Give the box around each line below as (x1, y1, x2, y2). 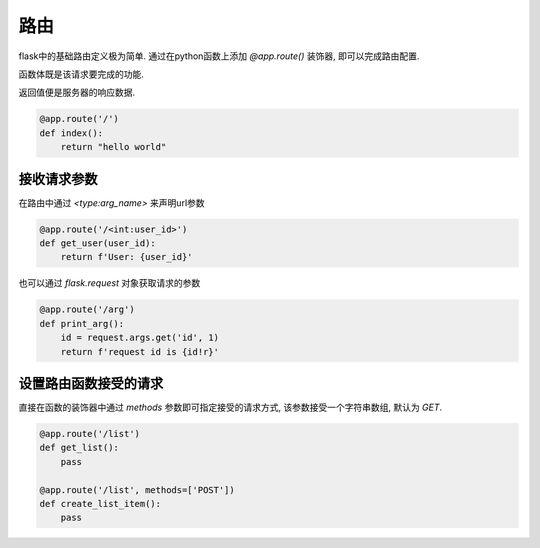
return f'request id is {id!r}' (60, 346, 220, 357)
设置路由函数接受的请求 (18, 375, 164, 392)
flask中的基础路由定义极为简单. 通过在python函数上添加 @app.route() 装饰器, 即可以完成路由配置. (18, 50, 420, 62)
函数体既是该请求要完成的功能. (18, 68, 145, 80)
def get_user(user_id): (39, 237, 157, 249)
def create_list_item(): (39, 498, 162, 509)
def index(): (39, 127, 104, 139)
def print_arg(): (39, 318, 125, 329)
